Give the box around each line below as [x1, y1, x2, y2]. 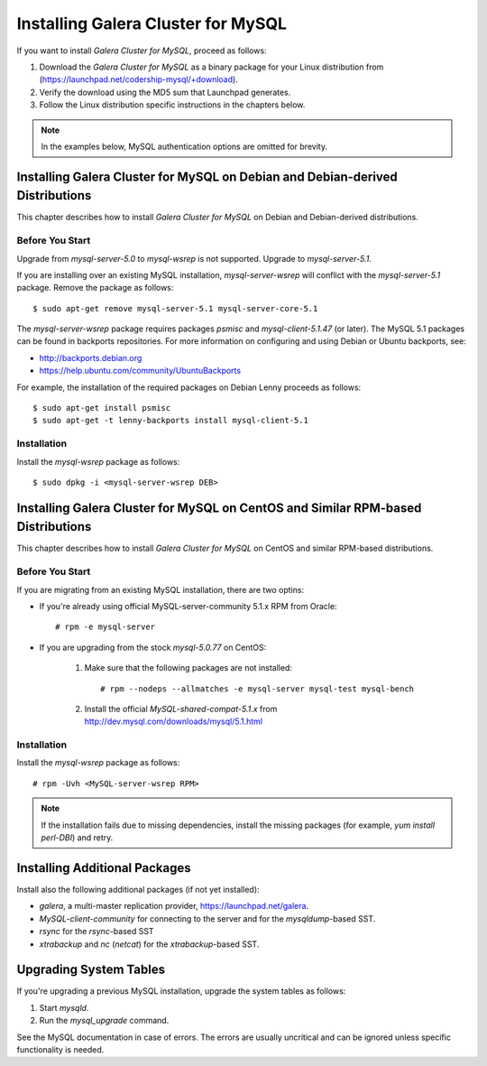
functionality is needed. [16, 1043, 105, 1055]
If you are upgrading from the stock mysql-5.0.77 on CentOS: [39, 642, 267, 653]
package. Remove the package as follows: [16, 283, 174, 293]
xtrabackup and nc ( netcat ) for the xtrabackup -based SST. [39, 939, 260, 950]
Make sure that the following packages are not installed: [84, 663, 293, 673]
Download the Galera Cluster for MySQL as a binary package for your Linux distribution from [39, 61, 384, 72]
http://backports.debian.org [39, 352, 142, 363]
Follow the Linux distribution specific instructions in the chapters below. [39, 99, 306, 110]
